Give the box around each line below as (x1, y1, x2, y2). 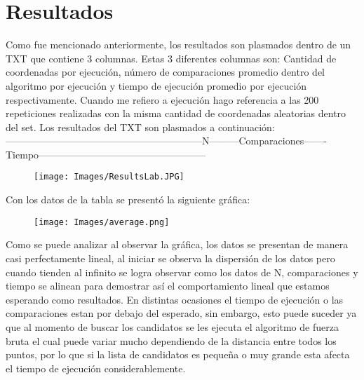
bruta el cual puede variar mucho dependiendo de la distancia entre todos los (6, 333, 337, 348)
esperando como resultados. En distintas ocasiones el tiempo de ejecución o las (6, 292, 344, 306)
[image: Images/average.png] (34, 217, 170, 227)
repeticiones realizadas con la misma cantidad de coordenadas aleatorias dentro (6, 106, 346, 121)
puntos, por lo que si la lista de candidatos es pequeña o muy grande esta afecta (6, 347, 350, 362)
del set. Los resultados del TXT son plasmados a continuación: (6, 119, 275, 134)
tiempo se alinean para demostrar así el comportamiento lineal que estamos (6, 278, 330, 293)
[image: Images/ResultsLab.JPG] (34, 172, 184, 182)
